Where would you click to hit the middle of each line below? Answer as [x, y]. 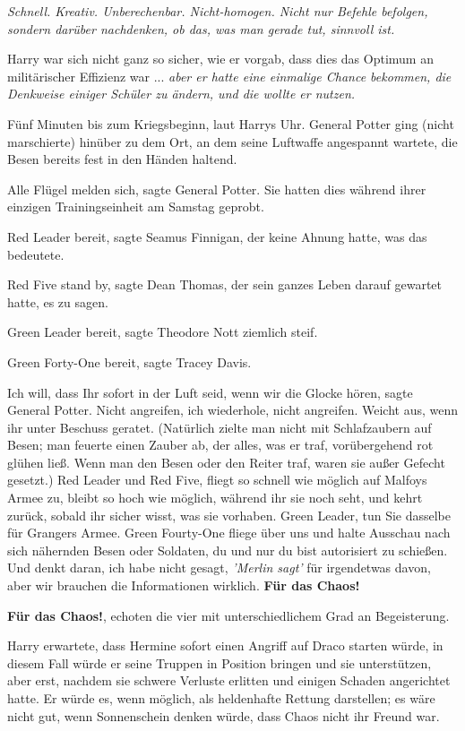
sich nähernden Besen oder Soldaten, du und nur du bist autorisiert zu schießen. [228, 550]
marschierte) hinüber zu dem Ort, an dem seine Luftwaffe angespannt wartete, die [232, 141]
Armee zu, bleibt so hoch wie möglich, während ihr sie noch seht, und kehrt [215, 498]
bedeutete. [36, 254]
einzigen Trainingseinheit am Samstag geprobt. [136, 206]
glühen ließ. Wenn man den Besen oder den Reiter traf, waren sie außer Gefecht [226, 462]
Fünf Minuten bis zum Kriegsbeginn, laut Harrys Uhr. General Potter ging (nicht [231, 123]
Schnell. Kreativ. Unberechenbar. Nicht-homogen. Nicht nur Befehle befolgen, [218, 11]
